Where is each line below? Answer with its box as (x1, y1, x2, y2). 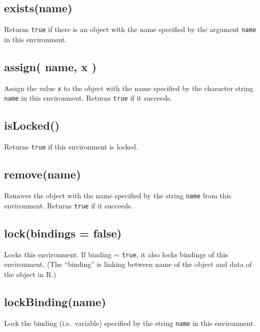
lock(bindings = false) (4, 225, 122, 240)
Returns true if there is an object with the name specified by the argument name (4, 24, 256, 35)
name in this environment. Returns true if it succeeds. (4, 93, 172, 103)
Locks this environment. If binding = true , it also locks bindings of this (4, 249, 228, 259)
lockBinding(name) (4, 293, 106, 309)
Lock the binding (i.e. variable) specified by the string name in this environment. (4, 317, 255, 328)
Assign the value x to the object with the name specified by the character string (4, 82, 253, 93)
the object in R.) (4, 268, 56, 279)
